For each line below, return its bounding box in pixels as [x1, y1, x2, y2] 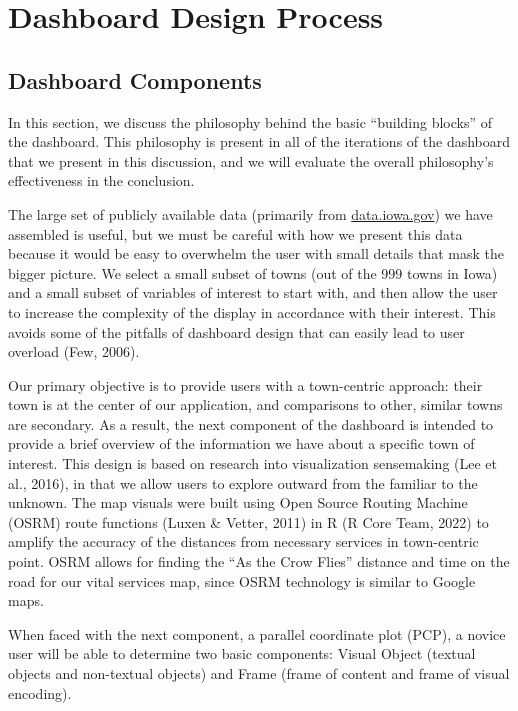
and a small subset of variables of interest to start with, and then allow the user [8, 282, 498, 303]
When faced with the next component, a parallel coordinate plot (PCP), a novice [8, 623, 506, 644]
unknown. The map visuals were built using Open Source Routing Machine [8, 492, 468, 513]
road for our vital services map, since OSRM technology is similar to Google [8, 570, 476, 591]
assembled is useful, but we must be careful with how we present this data [8, 223, 463, 244]
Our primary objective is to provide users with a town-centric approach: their [8, 374, 483, 395]
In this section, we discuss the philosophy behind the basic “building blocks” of [8, 111, 493, 132]
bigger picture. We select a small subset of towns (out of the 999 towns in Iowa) [8, 262, 498, 283]
